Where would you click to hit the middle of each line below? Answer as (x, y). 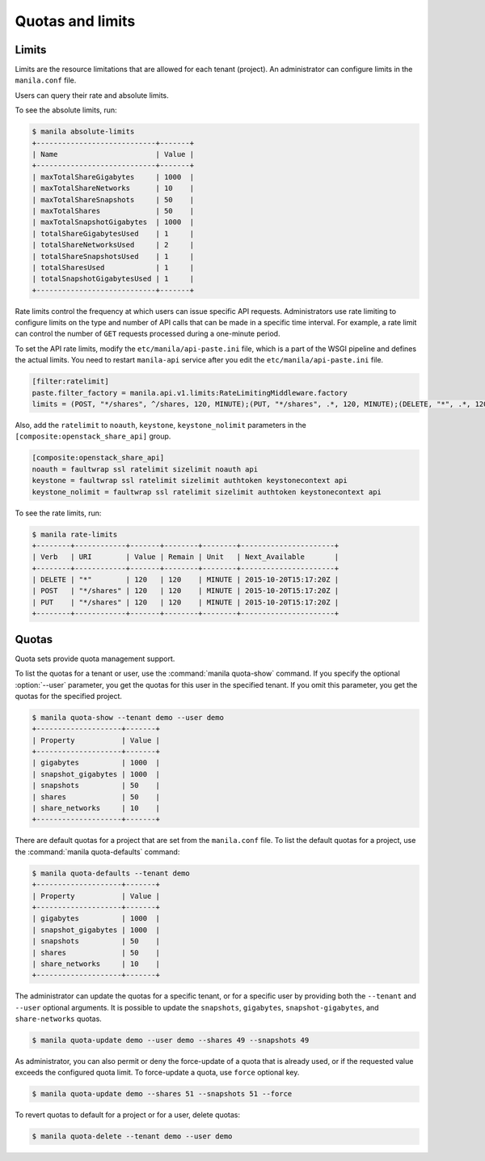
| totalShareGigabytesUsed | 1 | (113, 233)
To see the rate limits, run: (58, 513)
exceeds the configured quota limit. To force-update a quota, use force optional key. (157, 1073)
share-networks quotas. (59, 1019)
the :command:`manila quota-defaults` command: (97, 852)
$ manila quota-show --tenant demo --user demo (128, 717)
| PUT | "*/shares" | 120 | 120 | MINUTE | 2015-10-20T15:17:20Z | (186, 602)
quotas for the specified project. (69, 696)
